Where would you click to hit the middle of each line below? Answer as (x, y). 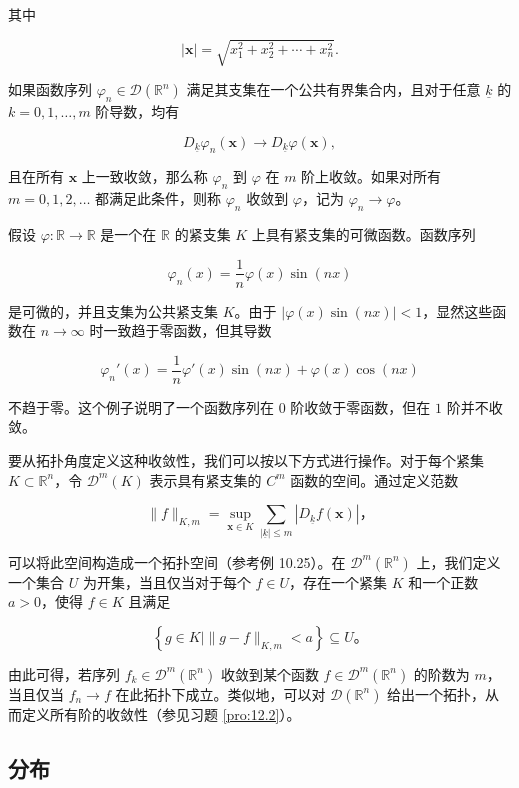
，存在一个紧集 (338, 581)
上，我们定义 (458, 561)
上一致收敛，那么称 (144, 176)
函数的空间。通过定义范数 (374, 479)
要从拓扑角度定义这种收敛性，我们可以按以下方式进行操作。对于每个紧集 (246, 460)
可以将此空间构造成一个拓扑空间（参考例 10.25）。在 (177, 561)
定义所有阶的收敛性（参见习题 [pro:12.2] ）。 (161, 713)
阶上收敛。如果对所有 (371, 176)
